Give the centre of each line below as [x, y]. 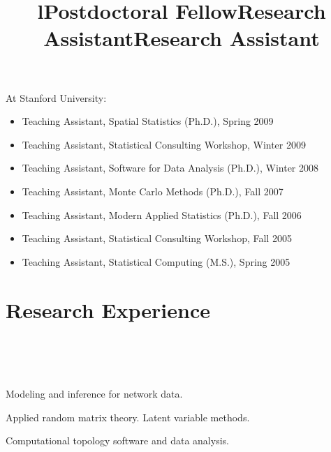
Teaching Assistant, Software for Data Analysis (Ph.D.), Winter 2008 [170, 168]
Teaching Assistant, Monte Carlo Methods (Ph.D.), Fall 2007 [153, 191]
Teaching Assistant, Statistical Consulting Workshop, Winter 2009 [164, 144]
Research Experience [108, 309]
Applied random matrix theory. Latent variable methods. [128, 417]
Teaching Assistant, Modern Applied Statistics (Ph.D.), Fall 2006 [162, 214]
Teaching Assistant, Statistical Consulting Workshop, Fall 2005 [157, 238]
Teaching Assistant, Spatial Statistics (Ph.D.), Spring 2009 [148, 121]
